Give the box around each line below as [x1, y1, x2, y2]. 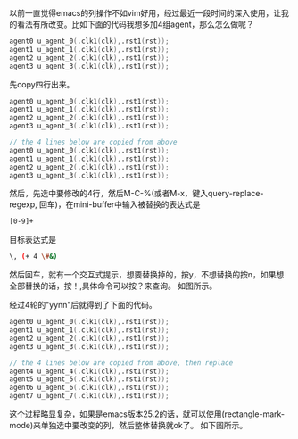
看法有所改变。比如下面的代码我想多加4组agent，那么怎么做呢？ [16, 19, 254, 29]
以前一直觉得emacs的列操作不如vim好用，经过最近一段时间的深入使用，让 [9, 8, 282, 18]
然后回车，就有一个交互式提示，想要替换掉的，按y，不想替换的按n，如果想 [9, 269, 285, 280]
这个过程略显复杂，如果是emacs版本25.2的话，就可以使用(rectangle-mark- [9, 409, 286, 419]
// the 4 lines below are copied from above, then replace [9, 358, 234, 368]
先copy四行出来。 [9, 79, 75, 89]
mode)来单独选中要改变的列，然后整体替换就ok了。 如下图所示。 [9, 420, 248, 430]
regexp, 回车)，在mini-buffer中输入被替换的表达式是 [9, 199, 201, 210]
